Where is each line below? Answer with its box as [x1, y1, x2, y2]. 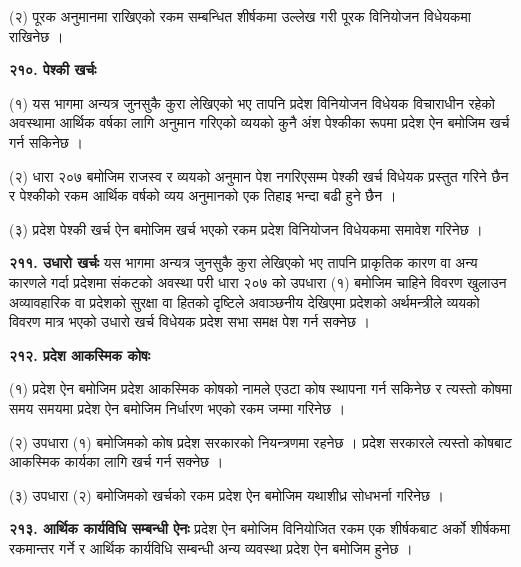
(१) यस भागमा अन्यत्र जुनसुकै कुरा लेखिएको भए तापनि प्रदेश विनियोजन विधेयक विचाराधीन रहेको [9, 92, 495, 113]
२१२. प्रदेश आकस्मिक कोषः [9, 344, 151, 365]
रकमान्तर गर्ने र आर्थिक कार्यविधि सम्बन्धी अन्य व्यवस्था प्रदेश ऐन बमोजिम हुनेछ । [9, 537, 413, 558]
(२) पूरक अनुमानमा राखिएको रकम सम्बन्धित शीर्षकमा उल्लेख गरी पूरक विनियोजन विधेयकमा [9, 6, 471, 26]
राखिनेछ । [9, 25, 64, 46]
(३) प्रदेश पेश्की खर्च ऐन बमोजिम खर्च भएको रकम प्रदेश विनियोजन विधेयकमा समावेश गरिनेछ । [9, 218, 483, 239]
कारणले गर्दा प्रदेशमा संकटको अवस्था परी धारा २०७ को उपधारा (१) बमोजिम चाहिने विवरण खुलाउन [9, 271, 507, 292]
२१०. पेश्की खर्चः [9, 59, 97, 80]
